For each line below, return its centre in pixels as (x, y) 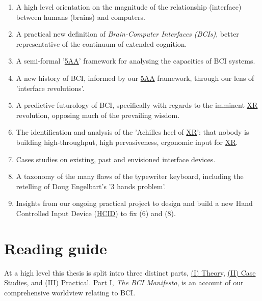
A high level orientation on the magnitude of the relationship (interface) (129, 7)
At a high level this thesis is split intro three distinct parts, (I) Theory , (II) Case (130, 272)
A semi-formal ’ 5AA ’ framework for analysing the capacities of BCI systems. (136, 61)
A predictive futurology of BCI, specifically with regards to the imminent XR (137, 105)
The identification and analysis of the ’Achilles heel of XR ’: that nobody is (133, 132)
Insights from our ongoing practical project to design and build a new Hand (134, 203)
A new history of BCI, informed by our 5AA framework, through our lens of (135, 78)
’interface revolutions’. (50, 88)
